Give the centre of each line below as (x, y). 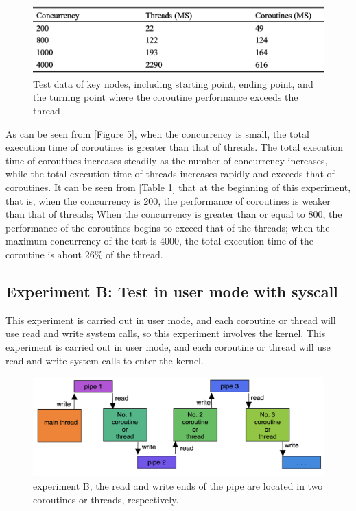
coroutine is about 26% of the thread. (84, 254)
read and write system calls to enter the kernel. (105, 360)
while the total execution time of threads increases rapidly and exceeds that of (170, 174)
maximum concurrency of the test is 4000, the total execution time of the (159, 241)
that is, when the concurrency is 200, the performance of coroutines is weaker (168, 200)
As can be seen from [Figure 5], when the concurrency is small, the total (157, 133)
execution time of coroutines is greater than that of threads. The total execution (174, 147)
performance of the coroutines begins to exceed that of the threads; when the (168, 227)
